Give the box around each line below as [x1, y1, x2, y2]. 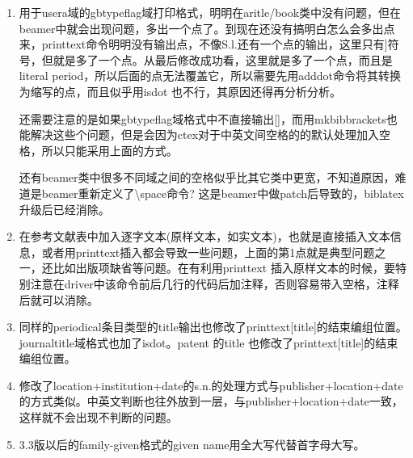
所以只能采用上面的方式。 [41, 141, 178, 158]
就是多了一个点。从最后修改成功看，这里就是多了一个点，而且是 [53, 51, 393, 68]
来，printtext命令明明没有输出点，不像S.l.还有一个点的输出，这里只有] [19, 36, 388, 53]
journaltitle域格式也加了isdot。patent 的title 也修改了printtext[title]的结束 [19, 334, 398, 351]
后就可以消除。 [19, 291, 99, 308]
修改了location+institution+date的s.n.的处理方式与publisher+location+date [19, 376, 403, 393]
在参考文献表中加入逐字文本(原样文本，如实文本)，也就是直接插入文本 [19, 228, 390, 245]
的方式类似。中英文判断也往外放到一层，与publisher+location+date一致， [19, 393, 403, 410]
